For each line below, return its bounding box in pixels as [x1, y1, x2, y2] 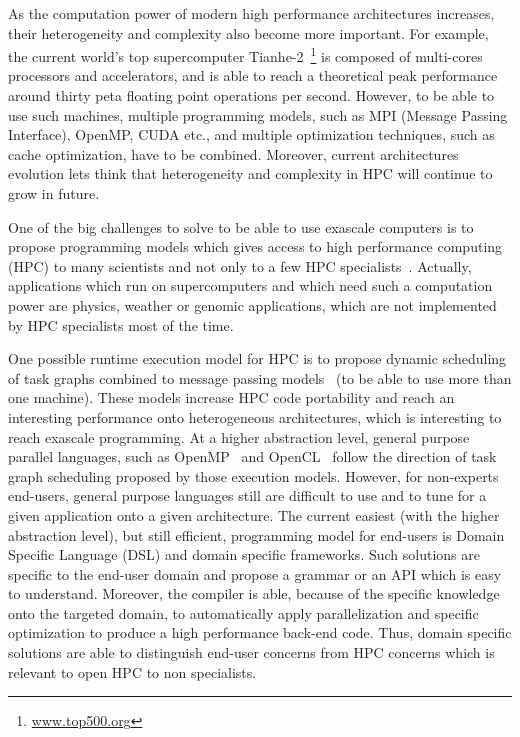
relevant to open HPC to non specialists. [8, 661, 257, 682]
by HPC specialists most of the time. [8, 314, 234, 335]
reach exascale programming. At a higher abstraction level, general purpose [8, 426, 470, 447]
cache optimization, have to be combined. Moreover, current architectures [8, 143, 459, 164]
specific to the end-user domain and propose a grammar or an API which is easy [8, 563, 502, 584]
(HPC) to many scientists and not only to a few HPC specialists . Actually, [8, 255, 472, 276]
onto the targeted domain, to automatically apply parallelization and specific [8, 602, 479, 623]
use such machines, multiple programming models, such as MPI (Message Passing [8, 104, 508, 125]
